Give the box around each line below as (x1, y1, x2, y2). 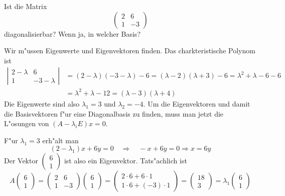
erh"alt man (42, 135, 79, 145)
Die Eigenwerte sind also (4, 98, 80, 109)
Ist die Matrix (4, 1, 47, 11)
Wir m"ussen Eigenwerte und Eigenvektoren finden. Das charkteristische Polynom (4, 45, 255, 56)
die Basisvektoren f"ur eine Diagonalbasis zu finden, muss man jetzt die (4, 108, 224, 119)
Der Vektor (4, 155, 38, 166)
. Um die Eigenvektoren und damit (143, 98, 250, 109)
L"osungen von (4, 118, 49, 129)
